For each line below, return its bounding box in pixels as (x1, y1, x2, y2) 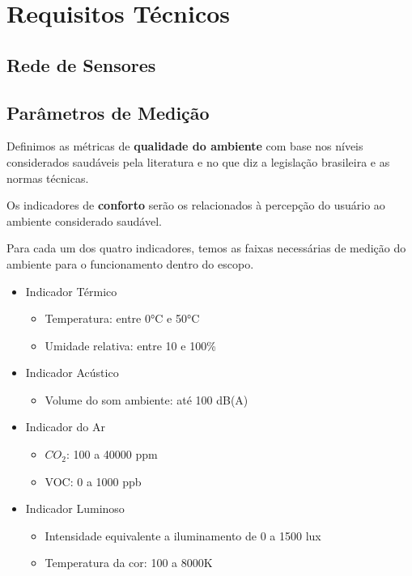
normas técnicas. (6, 169, 89, 186)
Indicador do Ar (25, 418, 105, 435)
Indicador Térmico (25, 282, 117, 299)
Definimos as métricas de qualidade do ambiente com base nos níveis (6, 138, 363, 155)
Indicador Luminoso (25, 500, 125, 517)
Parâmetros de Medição (6, 100, 210, 125)
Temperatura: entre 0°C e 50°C (45, 310, 200, 327)
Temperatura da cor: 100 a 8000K (45, 554, 213, 571)
